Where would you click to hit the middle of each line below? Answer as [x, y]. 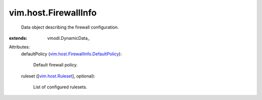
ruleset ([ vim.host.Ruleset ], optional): [58, 76]
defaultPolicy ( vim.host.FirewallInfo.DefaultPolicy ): [72, 54]
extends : [18, 38]
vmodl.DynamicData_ [68, 38]
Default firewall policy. [55, 65]
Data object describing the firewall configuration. [70, 27]
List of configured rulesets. [60, 87]
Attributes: [19, 47]
